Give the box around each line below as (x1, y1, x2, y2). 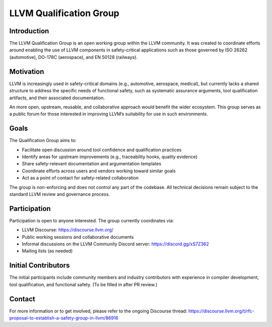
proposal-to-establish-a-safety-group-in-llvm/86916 (9, 315, 118, 321)
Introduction (9, 27, 49, 35)
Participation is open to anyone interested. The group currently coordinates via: (9, 217, 174, 224)
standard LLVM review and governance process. (9, 191, 110, 197)
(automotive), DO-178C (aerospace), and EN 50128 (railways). (9, 54, 138, 60)
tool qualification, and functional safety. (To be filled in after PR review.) (9, 281, 158, 287)
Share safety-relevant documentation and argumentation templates (22, 161, 161, 167)
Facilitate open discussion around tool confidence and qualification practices (22, 147, 182, 153)
